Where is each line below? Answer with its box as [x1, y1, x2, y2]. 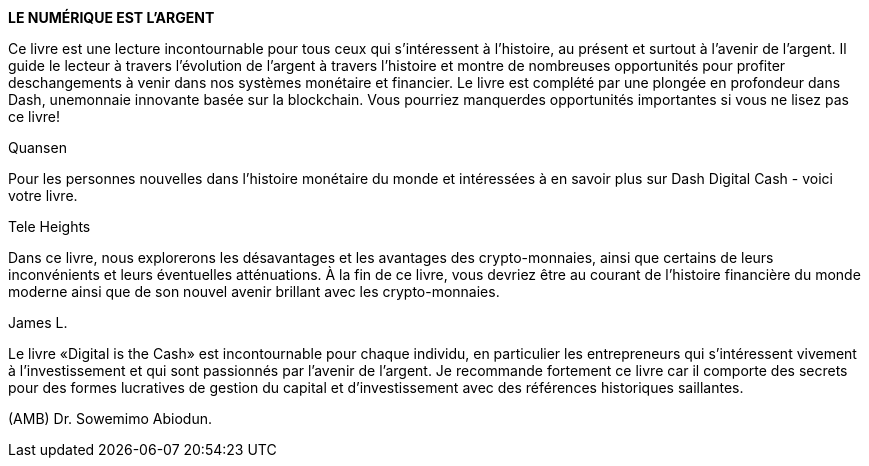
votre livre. [8, 187, 78, 204]
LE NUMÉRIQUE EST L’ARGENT [8, 9, 215, 26]
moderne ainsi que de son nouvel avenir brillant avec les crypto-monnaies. [8, 283, 500, 300]
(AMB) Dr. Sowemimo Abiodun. [8, 410, 212, 427]
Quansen [8, 139, 67, 156]
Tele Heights [8, 218, 91, 235]
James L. [8, 314, 68, 331]
